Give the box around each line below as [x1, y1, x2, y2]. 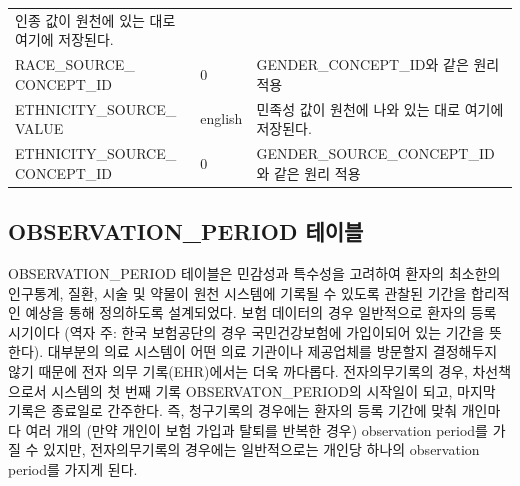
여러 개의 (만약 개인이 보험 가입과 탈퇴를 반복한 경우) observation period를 [25, 419, 488, 440]
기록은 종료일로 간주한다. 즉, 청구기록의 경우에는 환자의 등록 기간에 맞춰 [8, 400, 458, 421]
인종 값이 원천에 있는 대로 [15, 9, 176, 30]
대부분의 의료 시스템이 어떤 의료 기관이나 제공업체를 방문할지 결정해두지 [47, 341, 498, 362]
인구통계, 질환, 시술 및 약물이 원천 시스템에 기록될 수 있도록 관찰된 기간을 [8, 282, 467, 303]
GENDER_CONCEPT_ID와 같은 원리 [256, 54, 500, 75]
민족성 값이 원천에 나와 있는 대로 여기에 [256, 98, 504, 119]
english [200, 108, 243, 129]
